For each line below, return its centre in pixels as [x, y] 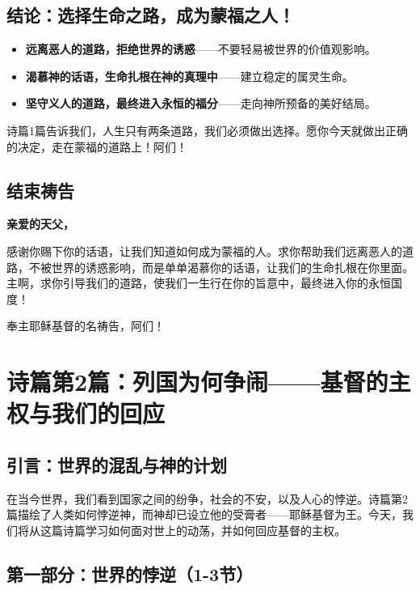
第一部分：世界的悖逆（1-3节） [130, 573]
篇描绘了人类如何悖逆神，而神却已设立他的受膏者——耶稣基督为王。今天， [204, 514]
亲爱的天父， [40, 224]
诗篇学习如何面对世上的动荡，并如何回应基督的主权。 [204, 530]
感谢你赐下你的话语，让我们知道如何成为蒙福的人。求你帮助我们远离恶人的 [204, 250]
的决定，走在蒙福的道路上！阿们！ [97, 146]
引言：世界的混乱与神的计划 [117, 464]
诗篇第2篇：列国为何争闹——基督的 [197, 382]
